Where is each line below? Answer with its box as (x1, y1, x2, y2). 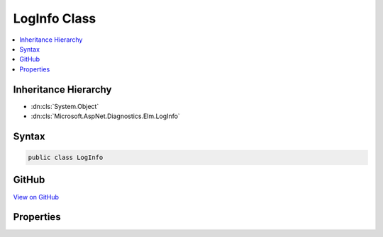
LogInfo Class (13, 11, 96, 26)
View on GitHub (13, 192, 60, 201)
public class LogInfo (28, 154, 104, 162)
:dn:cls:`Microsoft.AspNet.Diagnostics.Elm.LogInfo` (30, 112, 180, 120)
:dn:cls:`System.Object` (30, 102, 99, 110)
